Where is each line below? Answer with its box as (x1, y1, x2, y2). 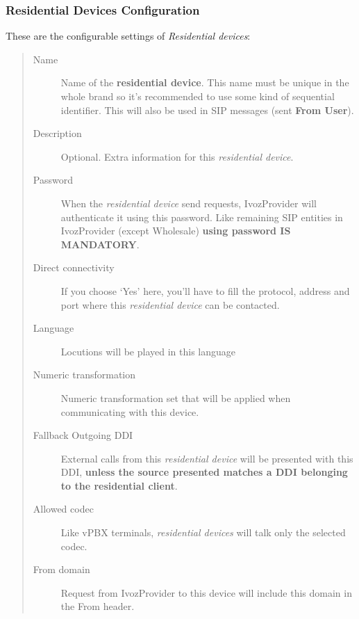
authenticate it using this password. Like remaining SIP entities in (60, 209, 343, 224)
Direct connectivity (33, 260, 115, 275)
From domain (33, 562, 90, 577)
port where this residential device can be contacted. (60, 297, 280, 312)
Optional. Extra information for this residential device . (60, 149, 294, 163)
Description (33, 126, 82, 140)
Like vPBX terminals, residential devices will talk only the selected (60, 525, 346, 540)
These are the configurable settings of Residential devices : (6, 29, 251, 43)
